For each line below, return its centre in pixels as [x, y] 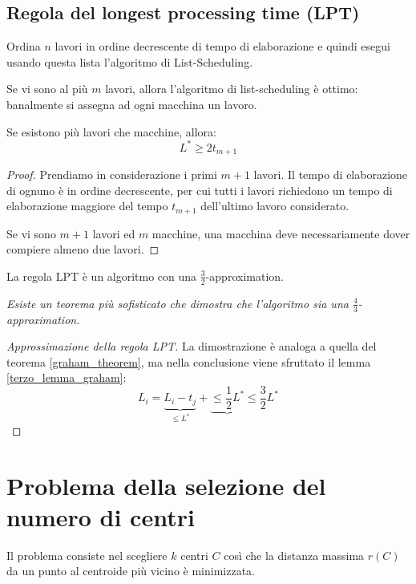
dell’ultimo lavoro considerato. [275, 206]
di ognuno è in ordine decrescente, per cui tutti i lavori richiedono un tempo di [200, 190]
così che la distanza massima [294, 555]
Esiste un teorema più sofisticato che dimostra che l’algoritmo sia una [178, 303]
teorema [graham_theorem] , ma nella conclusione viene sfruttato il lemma [189, 361]
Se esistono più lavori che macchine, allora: [111, 131]
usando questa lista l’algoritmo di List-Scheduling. [130, 61]
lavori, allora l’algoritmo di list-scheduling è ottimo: [232, 89]
